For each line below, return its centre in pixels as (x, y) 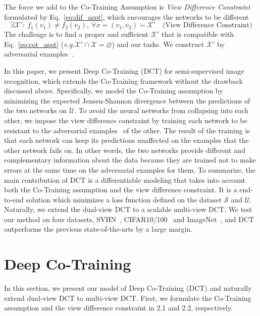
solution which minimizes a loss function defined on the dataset (124, 199)
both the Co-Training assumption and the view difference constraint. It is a (121, 190)
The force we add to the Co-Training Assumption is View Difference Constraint (127, 7)
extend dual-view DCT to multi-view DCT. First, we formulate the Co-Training (128, 298)
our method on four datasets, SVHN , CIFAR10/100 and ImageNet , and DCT (129, 219)
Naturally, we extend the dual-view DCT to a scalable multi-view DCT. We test (128, 209)
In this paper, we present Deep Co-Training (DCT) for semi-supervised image (124, 70)
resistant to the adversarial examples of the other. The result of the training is (127, 130)
